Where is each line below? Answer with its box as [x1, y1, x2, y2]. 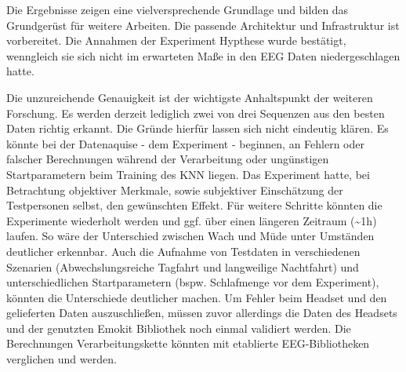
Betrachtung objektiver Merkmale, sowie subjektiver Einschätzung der [6, 181, 343, 198]
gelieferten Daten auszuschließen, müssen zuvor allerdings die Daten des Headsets [6, 305, 397, 321]
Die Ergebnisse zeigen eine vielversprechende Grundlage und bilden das [6, 2, 349, 17]
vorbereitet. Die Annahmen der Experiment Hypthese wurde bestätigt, [6, 32, 346, 49]
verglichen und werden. [6, 351, 117, 367]
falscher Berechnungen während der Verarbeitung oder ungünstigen [6, 151, 329, 167]
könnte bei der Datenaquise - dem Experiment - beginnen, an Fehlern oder [6, 135, 365, 151]
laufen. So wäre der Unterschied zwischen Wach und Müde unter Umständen [6, 228, 375, 244]
